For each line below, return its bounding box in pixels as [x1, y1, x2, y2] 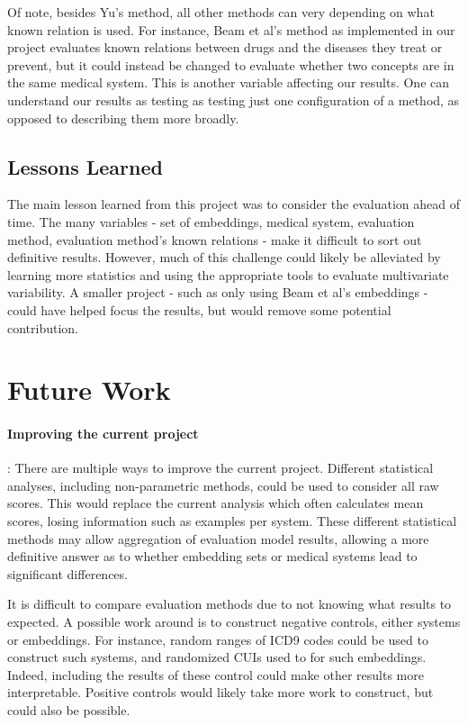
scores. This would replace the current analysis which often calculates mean [7, 494, 424, 512]
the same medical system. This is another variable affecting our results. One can [7, 73, 450, 92]
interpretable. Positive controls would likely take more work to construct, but [7, 683, 434, 702]
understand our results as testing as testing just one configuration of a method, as [7, 90, 460, 109]
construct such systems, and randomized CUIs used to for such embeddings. [7, 648, 427, 666]
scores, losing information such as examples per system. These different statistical [7, 512, 457, 530]
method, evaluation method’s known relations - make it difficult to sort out [7, 230, 422, 249]
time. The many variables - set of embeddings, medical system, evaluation [7, 212, 415, 231]
